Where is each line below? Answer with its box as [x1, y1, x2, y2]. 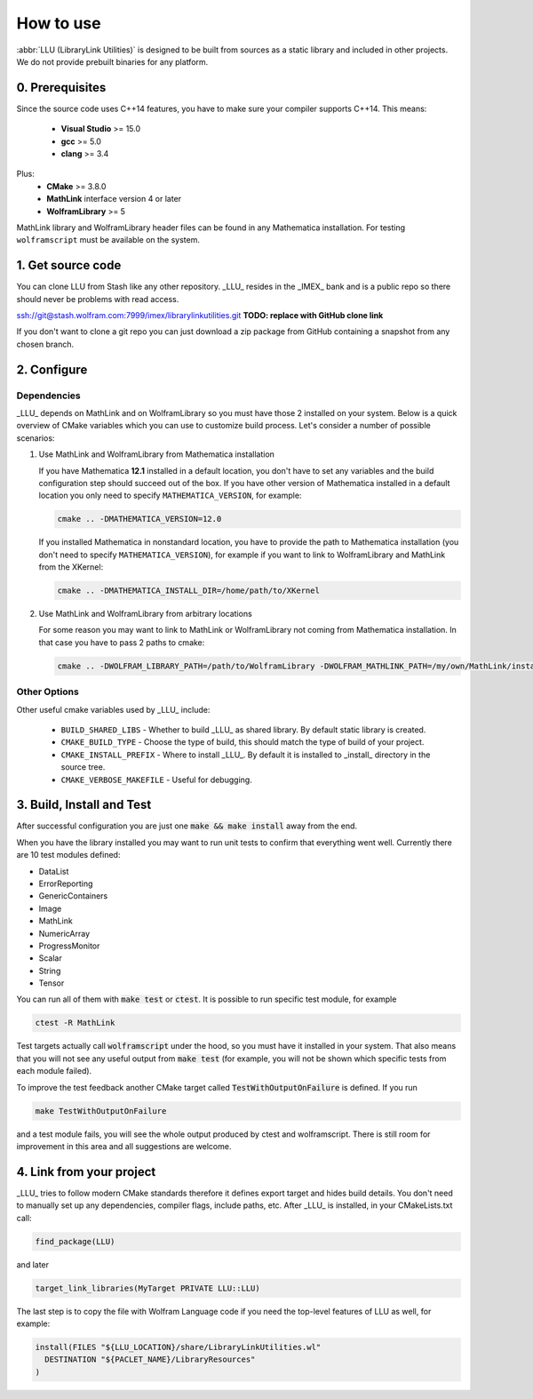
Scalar [38, 953, 62, 963]
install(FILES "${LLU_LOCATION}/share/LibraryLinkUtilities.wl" [35, 1342, 322, 1352]
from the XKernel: [38, 562, 104, 572]
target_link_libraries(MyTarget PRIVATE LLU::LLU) [35, 1283, 261, 1293]
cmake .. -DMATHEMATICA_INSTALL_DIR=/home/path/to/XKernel [57, 586, 320, 596]
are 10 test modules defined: [16, 850, 121, 860]
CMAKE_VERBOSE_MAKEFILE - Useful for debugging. [60, 774, 252, 785]
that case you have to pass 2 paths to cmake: [38, 636, 205, 648]
